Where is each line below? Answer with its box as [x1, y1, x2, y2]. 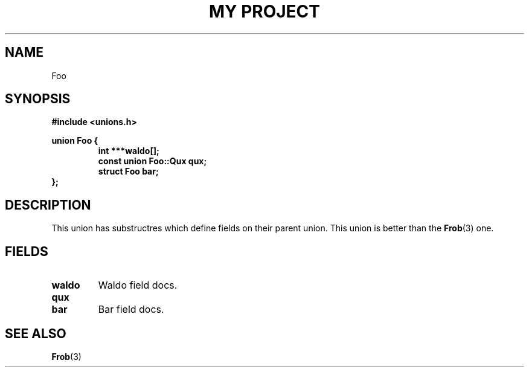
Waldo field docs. [98, 279, 178, 292]
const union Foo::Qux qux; [98, 156, 207, 167]
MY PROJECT [208, 1, 321, 22]
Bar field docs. [98, 303, 164, 316]
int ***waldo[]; [98, 146, 159, 156]
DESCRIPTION [5, 197, 91, 213]
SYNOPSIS [5, 91, 71, 107]
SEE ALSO [5, 325, 66, 341]
